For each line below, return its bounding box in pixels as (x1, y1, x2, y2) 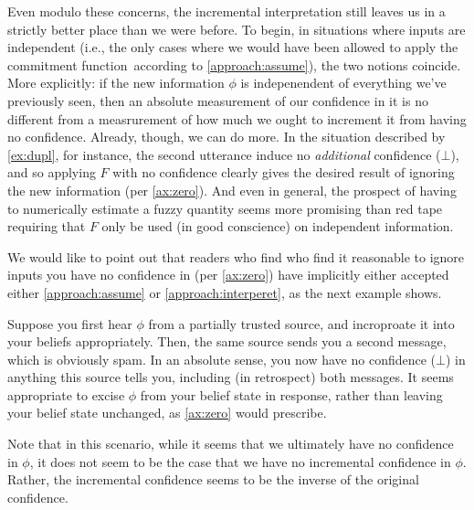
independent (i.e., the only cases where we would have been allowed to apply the (7, 37, 458, 57)
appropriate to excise (7, 385, 125, 404)
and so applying (7, 163, 96, 182)
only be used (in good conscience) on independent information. (101, 217, 454, 236)
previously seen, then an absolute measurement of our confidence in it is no (7, 90, 428, 110)
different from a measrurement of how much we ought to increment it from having (7, 109, 467, 128)
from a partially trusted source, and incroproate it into (148, 313, 455, 333)
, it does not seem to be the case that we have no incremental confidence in (29, 452, 451, 471)
